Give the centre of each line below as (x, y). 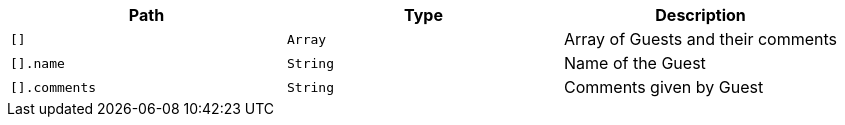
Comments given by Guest (664, 87)
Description (700, 15)
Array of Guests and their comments (701, 39)
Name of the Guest (635, 63)
